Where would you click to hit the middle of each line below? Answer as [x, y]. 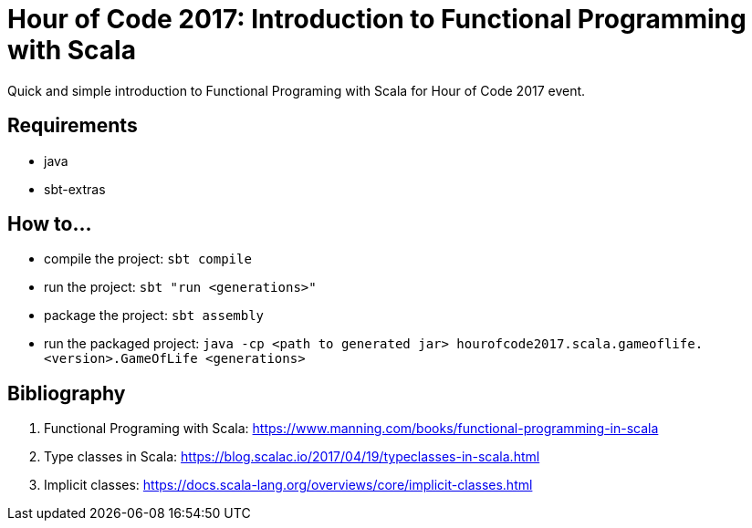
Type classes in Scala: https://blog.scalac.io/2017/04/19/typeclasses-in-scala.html [292, 457]
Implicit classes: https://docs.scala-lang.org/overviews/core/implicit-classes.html [288, 485]
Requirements [73, 126]
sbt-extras [75, 189]
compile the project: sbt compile [148, 259]
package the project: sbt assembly [154, 316]
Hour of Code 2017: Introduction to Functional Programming [377, 19]
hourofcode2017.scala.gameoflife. [580, 344]
